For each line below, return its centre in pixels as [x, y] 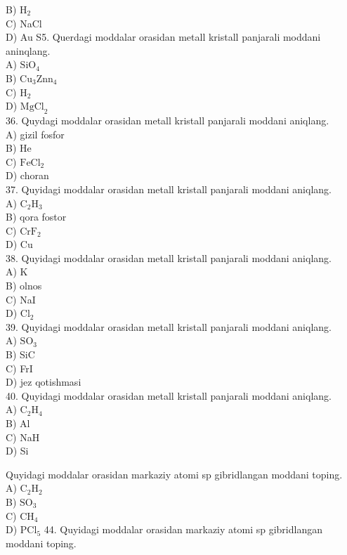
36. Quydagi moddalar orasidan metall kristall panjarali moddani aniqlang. [168, 120]
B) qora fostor [36, 217]
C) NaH [23, 437]
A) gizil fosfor [35, 134]
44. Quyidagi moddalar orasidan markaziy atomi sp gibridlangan [183, 529]
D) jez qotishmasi [44, 382]
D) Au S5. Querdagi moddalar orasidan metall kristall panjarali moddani [163, 37]
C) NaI [21, 299]
